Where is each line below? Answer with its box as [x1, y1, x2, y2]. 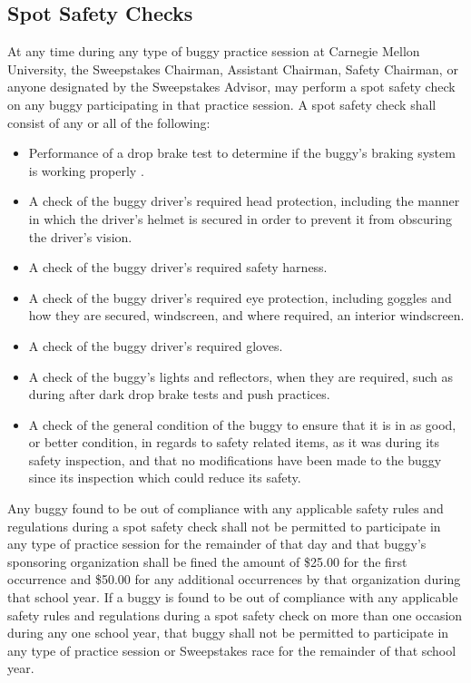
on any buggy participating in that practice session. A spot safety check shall [7, 94, 437, 113]
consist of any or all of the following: [7, 112, 211, 132]
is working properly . [28, 161, 144, 180]
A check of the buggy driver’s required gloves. [28, 336, 283, 355]
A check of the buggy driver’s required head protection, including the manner [28, 191, 460, 210]
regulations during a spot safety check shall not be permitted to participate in [7, 516, 441, 535]
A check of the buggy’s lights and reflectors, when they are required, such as [28, 366, 454, 385]
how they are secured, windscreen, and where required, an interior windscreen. [28, 306, 465, 325]
